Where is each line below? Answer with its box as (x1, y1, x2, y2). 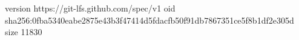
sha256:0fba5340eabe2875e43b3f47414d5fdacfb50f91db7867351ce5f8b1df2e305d (5, 13, 294, 26)
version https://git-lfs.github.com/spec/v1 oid (5, 2, 176, 14)
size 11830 (5, 25, 42, 38)
